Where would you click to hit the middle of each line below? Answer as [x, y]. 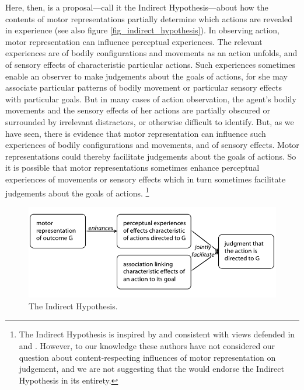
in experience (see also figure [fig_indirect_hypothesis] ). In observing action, [142, 30]
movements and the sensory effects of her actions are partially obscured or [138, 110]
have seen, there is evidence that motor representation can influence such [136, 133]
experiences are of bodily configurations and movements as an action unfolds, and [151, 53]
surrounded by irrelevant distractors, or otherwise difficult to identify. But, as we [150, 121]
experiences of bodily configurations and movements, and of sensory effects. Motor [152, 145]
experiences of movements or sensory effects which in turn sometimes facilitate [146, 179]
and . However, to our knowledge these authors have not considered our [147, 345]
